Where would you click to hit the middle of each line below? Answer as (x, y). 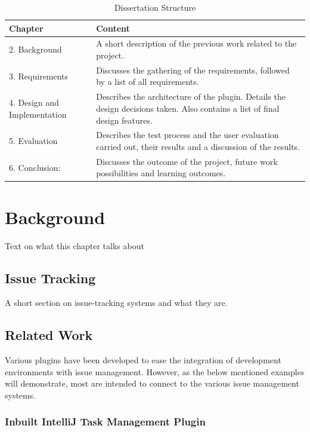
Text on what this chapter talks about (75, 245)
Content (113, 28)
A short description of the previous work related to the (196, 43)
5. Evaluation (33, 141)
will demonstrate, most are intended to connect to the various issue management (152, 383)
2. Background (35, 49)
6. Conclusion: (35, 167)
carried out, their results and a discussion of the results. (198, 146)
